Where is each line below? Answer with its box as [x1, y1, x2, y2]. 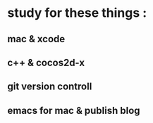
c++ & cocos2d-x [7, 56, 85, 68]
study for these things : [7, 5, 147, 21]
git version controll [7, 81, 92, 93]
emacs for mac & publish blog [7, 104, 140, 117]
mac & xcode [7, 33, 66, 45]
